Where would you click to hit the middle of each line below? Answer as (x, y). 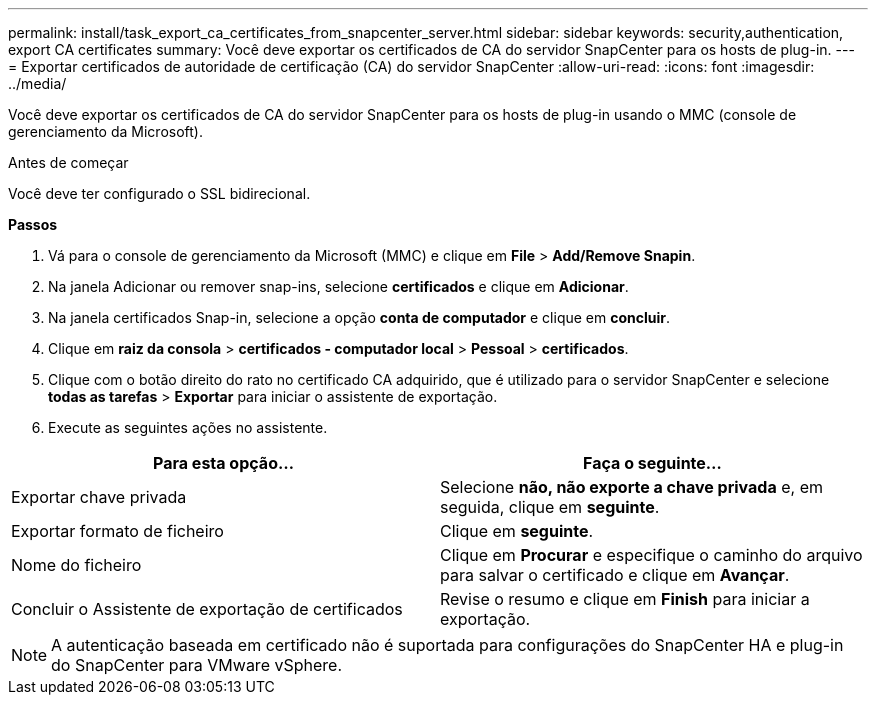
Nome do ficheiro (76, 565)
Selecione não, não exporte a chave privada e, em (631, 487)
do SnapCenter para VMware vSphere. (196, 665)
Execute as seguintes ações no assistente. (188, 427)
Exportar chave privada (99, 497)
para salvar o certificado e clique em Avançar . (615, 575)
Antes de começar (68, 162)
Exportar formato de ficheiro (117, 531)
